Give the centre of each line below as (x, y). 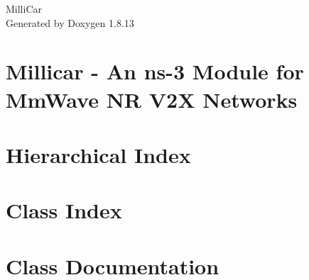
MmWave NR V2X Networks (152, 99)
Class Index (64, 210)
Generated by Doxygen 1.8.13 (70, 22)
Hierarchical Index (98, 154)
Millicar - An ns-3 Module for (155, 71)
